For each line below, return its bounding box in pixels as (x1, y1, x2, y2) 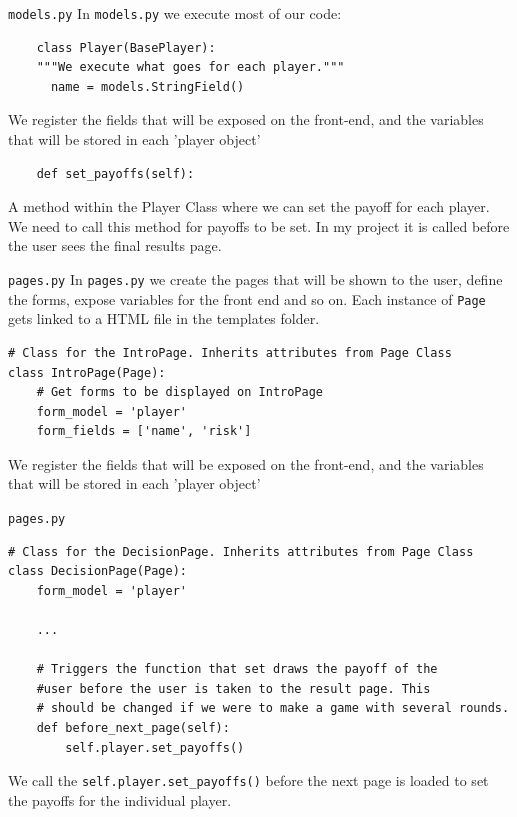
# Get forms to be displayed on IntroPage (36, 385, 323, 400)
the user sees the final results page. (8, 235, 222, 256)
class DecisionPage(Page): (8, 564, 187, 579)
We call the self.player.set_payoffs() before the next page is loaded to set (8, 770, 489, 791)
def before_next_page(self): (36, 721, 230, 736)
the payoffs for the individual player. (8, 789, 232, 810)
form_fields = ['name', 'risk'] (36, 424, 252, 439)
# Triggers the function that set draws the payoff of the (36, 662, 438, 677)
